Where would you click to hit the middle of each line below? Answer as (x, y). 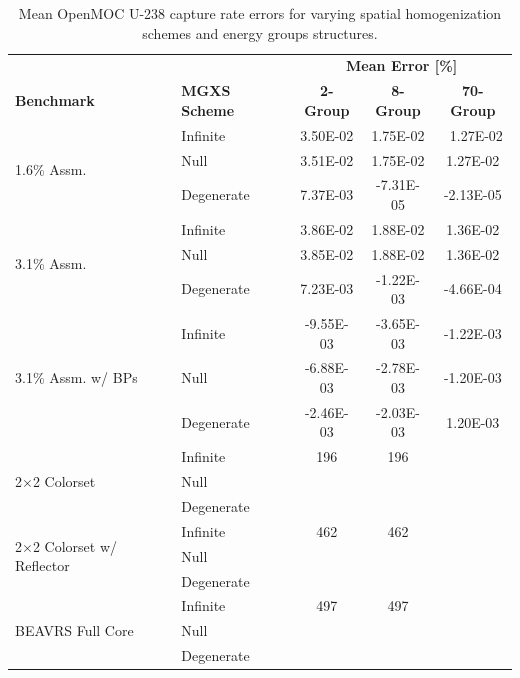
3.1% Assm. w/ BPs (76, 377)
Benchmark (55, 100)
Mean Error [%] (402, 65)
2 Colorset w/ (75, 545)
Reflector (42, 565)
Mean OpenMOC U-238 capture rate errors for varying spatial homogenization (260, 13)
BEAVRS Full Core (74, 630)
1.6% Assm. (51, 169)
